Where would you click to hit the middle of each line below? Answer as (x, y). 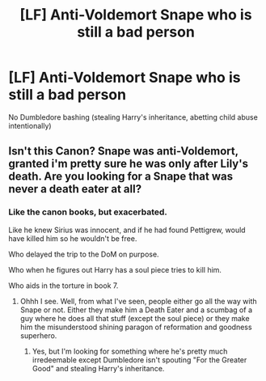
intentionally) (30, 125)
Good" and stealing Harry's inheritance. (98, 368)
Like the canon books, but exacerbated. (88, 212)
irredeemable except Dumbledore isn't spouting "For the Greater (139, 360)
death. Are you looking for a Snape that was (120, 177)
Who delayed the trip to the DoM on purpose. (84, 254)
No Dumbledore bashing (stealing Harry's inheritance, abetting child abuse (133, 117)
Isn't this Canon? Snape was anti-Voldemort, (123, 151)
